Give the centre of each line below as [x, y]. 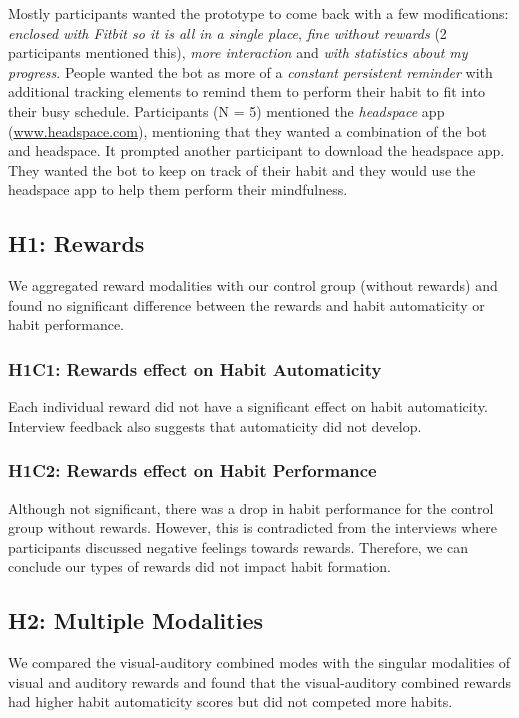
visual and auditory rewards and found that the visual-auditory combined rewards [260, 681]
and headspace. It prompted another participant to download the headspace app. [256, 150]
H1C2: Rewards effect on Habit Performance [192, 470]
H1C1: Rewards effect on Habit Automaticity [195, 368]
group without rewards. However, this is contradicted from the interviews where [253, 527]
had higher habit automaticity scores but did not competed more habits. [230, 701]
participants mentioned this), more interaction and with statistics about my [238, 52]
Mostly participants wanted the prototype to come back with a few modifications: [258, 13]
